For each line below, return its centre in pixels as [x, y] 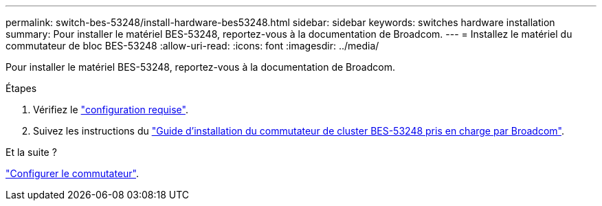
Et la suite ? [31, 152]
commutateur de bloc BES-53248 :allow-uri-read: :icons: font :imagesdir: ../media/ [192, 46]
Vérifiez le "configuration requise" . [111, 110]
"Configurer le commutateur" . [73, 173]
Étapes [21, 88]
